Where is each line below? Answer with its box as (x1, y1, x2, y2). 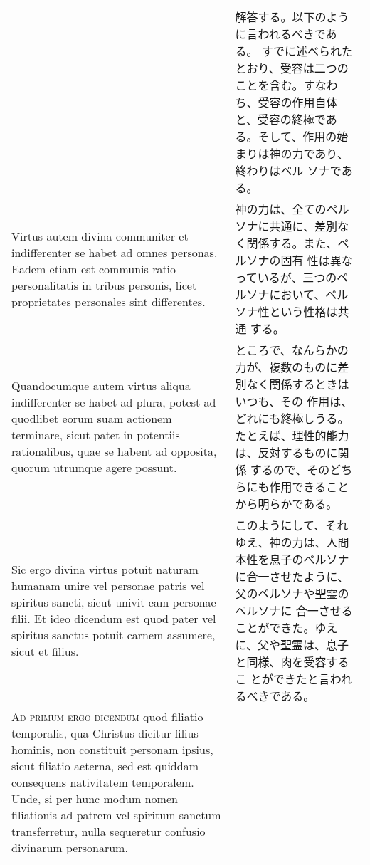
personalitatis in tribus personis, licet (11, 276, 197, 293)
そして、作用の (258, 128, 337, 145)
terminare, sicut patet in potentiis (11, 426, 180, 443)
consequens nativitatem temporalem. (11, 774, 194, 790)
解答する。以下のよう (235, 9, 349, 25)
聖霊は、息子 (280, 636, 349, 653)
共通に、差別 (269, 218, 338, 234)
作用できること (269, 478, 349, 495)
